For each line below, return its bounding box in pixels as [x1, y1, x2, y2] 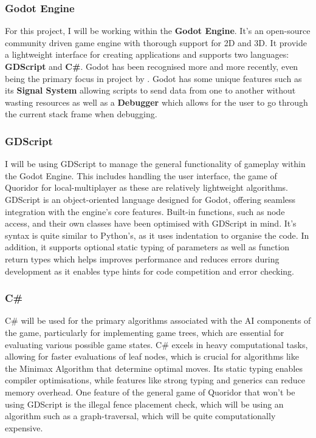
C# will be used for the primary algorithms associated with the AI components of [5, 314, 311, 327]
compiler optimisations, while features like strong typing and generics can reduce [5, 374, 306, 386]
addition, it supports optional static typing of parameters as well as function [5, 241, 290, 253]
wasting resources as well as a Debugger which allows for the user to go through [5, 95, 308, 108]
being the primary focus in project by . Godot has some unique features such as [5, 72, 302, 84]
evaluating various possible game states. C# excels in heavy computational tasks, [5, 338, 308, 351]
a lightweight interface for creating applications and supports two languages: [5, 48, 289, 61]
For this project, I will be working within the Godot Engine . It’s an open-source [5, 24, 311, 37]
